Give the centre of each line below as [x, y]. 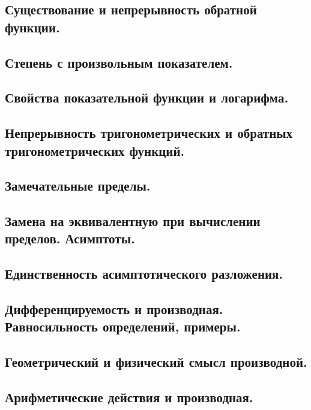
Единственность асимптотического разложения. [144, 274]
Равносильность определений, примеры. [123, 326]
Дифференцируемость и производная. [114, 309]
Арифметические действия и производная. [129, 397]
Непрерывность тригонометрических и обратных [149, 133]
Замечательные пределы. [78, 186]
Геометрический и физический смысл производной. [156, 362]
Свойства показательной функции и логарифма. [147, 97]
